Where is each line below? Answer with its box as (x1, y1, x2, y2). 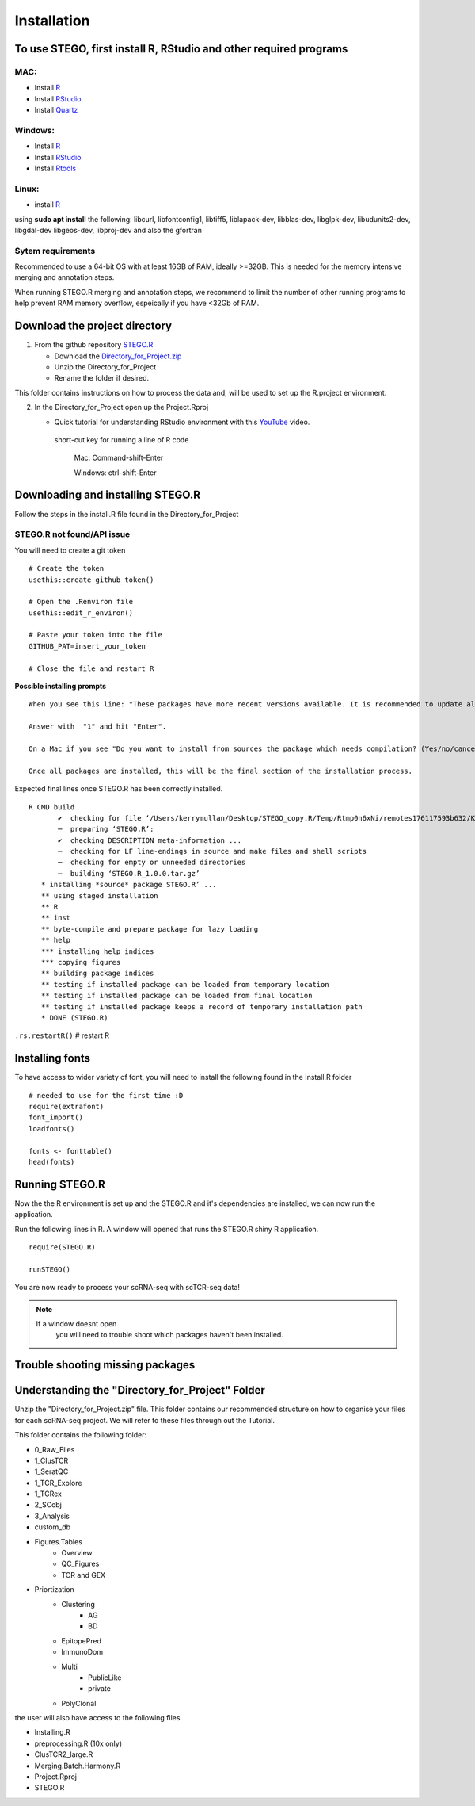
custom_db (34, 1522, 71, 1532)
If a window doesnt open (36, 1319, 117, 1329)
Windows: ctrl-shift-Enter (74, 468, 157, 477)
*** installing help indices (40, 947, 154, 955)
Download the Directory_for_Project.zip (54, 351, 182, 361)
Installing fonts (14, 1051, 91, 1066)
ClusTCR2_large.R (34, 1750, 93, 1759)
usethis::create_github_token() (28, 575, 154, 584)
